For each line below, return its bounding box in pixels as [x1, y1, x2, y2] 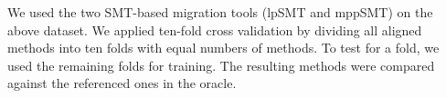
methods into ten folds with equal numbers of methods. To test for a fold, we [7, 38, 440, 57]
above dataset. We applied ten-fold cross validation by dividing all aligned [7, 20, 422, 39]
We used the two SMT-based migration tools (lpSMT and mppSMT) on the [7, 3, 433, 21]
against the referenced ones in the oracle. [7, 73, 237, 93]
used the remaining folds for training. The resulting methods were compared [7, 55, 435, 74]
